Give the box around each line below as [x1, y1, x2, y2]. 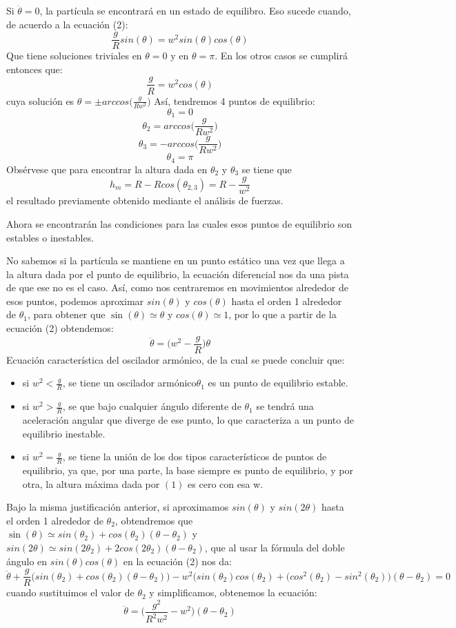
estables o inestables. [6, 230, 95, 244]
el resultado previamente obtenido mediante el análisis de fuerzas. [6, 193, 284, 208]
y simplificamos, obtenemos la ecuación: [149, 585, 317, 600]
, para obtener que [27, 307, 106, 322]
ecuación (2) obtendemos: [6, 321, 114, 335]
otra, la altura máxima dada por [22, 476, 160, 491]
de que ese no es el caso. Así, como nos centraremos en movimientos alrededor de [6, 280, 349, 295]
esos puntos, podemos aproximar [6, 293, 144, 308]
